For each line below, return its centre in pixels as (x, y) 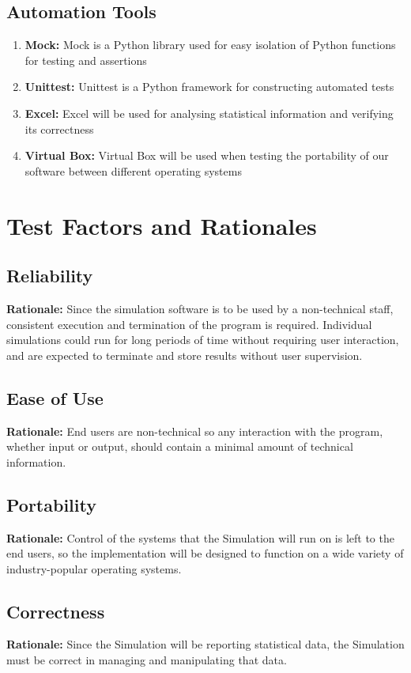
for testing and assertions (86, 60)
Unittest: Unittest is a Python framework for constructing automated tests (209, 87)
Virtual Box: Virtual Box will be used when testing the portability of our (207, 155)
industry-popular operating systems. (94, 568)
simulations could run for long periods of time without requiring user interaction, (203, 340)
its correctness (59, 129)
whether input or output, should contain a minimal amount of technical (180, 446)
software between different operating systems (133, 170)
